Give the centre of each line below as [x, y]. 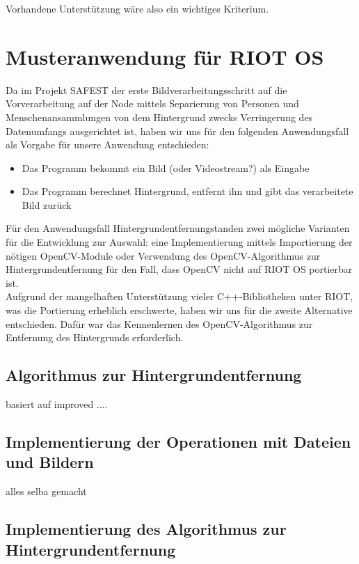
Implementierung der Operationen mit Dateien [178, 441]
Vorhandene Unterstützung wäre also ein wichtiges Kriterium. [137, 8]
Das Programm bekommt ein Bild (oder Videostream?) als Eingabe [166, 167]
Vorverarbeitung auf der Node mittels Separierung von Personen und [152, 103]
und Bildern [50, 462]
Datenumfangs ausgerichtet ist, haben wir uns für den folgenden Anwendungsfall [177, 131]
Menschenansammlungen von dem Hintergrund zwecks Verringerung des [159, 117]
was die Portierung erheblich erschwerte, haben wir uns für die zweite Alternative [179, 310]
